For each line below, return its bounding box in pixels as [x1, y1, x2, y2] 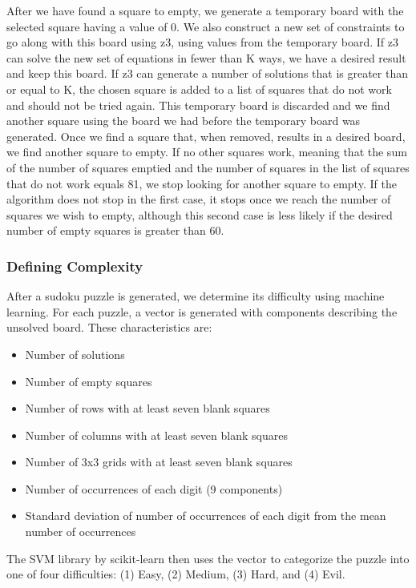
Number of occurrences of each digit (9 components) [25, 480, 283, 497]
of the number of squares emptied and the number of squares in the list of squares [6, 159, 410, 175]
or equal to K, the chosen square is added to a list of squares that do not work [6, 80, 392, 97]
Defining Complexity [6, 256, 143, 276]
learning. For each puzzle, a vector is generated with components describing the [6, 303, 398, 320]
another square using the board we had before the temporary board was [6, 112, 361, 129]
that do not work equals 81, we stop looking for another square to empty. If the [6, 175, 397, 191]
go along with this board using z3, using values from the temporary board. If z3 [6, 34, 398, 50]
